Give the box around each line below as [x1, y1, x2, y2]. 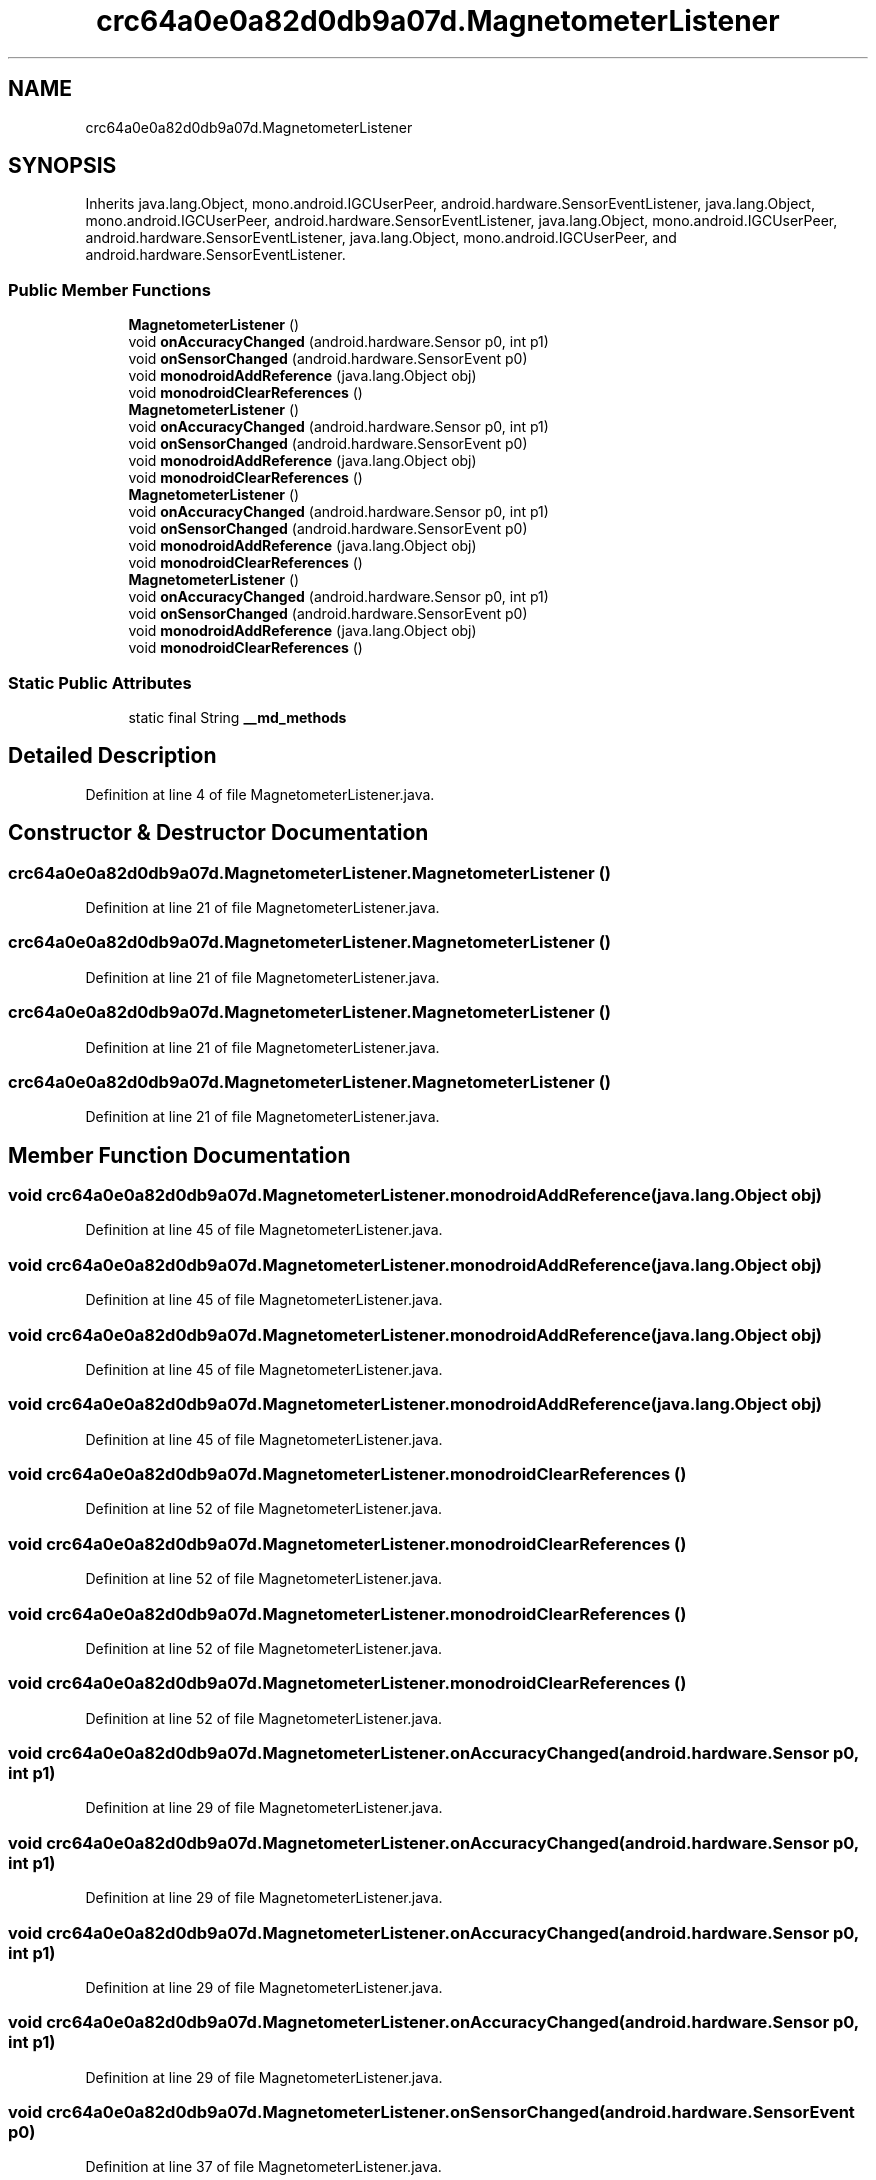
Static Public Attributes [8, 672, 192, 693]
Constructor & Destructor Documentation [8, 820, 429, 846]
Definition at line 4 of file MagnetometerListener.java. [85, 785, 435, 803]
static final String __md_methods [128, 708, 347, 726]
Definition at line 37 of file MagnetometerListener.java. [85, 2158, 442, 2176]
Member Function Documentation [8, 1142, 351, 1168]
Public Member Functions [8, 279, 211, 300]
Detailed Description [8, 743, 217, 769]
